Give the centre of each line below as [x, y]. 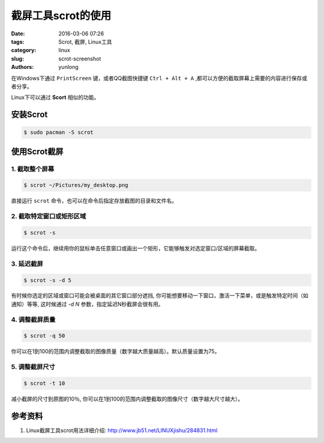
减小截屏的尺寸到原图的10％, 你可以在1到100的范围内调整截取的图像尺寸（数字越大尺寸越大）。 [127, 399]
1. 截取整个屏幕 [33, 169]
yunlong [69, 67]
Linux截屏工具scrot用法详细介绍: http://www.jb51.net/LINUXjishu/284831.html [122, 430]
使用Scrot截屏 [37, 151]
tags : [18, 41]
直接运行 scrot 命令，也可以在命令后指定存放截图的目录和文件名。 [94, 201]
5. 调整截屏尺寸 [33, 367]
